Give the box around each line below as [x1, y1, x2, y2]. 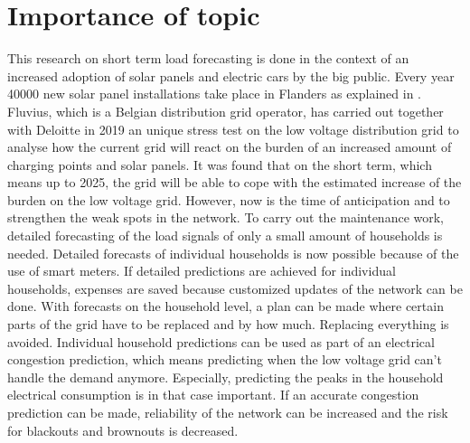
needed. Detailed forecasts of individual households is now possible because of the [7, 243, 459, 262]
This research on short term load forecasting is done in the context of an [7, 49, 409, 68]
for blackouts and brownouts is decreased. [7, 420, 239, 439]
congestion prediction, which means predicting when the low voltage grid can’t [7, 350, 442, 369]
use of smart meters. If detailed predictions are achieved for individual [7, 261, 396, 280]
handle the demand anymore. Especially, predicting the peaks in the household [7, 367, 444, 386]
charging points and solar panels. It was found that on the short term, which [7, 155, 432, 174]
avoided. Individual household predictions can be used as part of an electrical [7, 332, 435, 351]
